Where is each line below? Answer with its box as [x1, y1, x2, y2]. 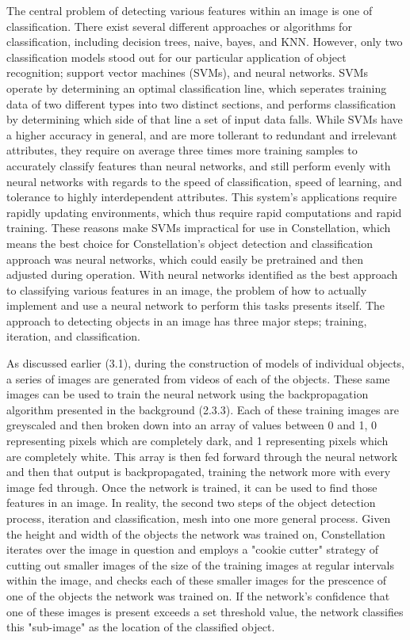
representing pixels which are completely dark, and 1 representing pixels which [6, 432, 389, 449]
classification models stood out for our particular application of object [6, 48, 347, 65]
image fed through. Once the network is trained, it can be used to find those [6, 478, 377, 495]
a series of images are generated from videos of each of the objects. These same [6, 370, 390, 387]
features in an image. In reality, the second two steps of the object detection [6, 494, 376, 511]
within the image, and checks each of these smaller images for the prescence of [6, 572, 387, 589]
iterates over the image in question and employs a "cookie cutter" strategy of [6, 541, 378, 558]
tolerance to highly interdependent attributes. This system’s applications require [6, 189, 397, 205]
